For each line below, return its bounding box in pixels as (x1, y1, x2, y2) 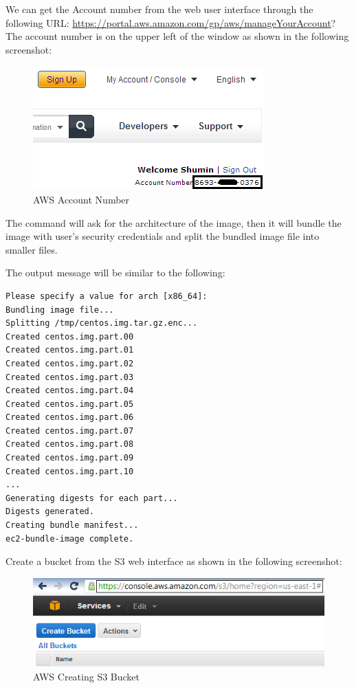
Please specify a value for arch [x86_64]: (5, 291, 208, 301)
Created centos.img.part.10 (5, 466, 134, 476)
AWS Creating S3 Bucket (33, 669, 140, 683)
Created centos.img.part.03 (5, 372, 134, 382)
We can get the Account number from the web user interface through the (5, 2, 313, 16)
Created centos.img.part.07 (5, 425, 134, 436)
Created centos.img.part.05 (5, 399, 134, 409)
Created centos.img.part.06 (5, 412, 134, 423)
